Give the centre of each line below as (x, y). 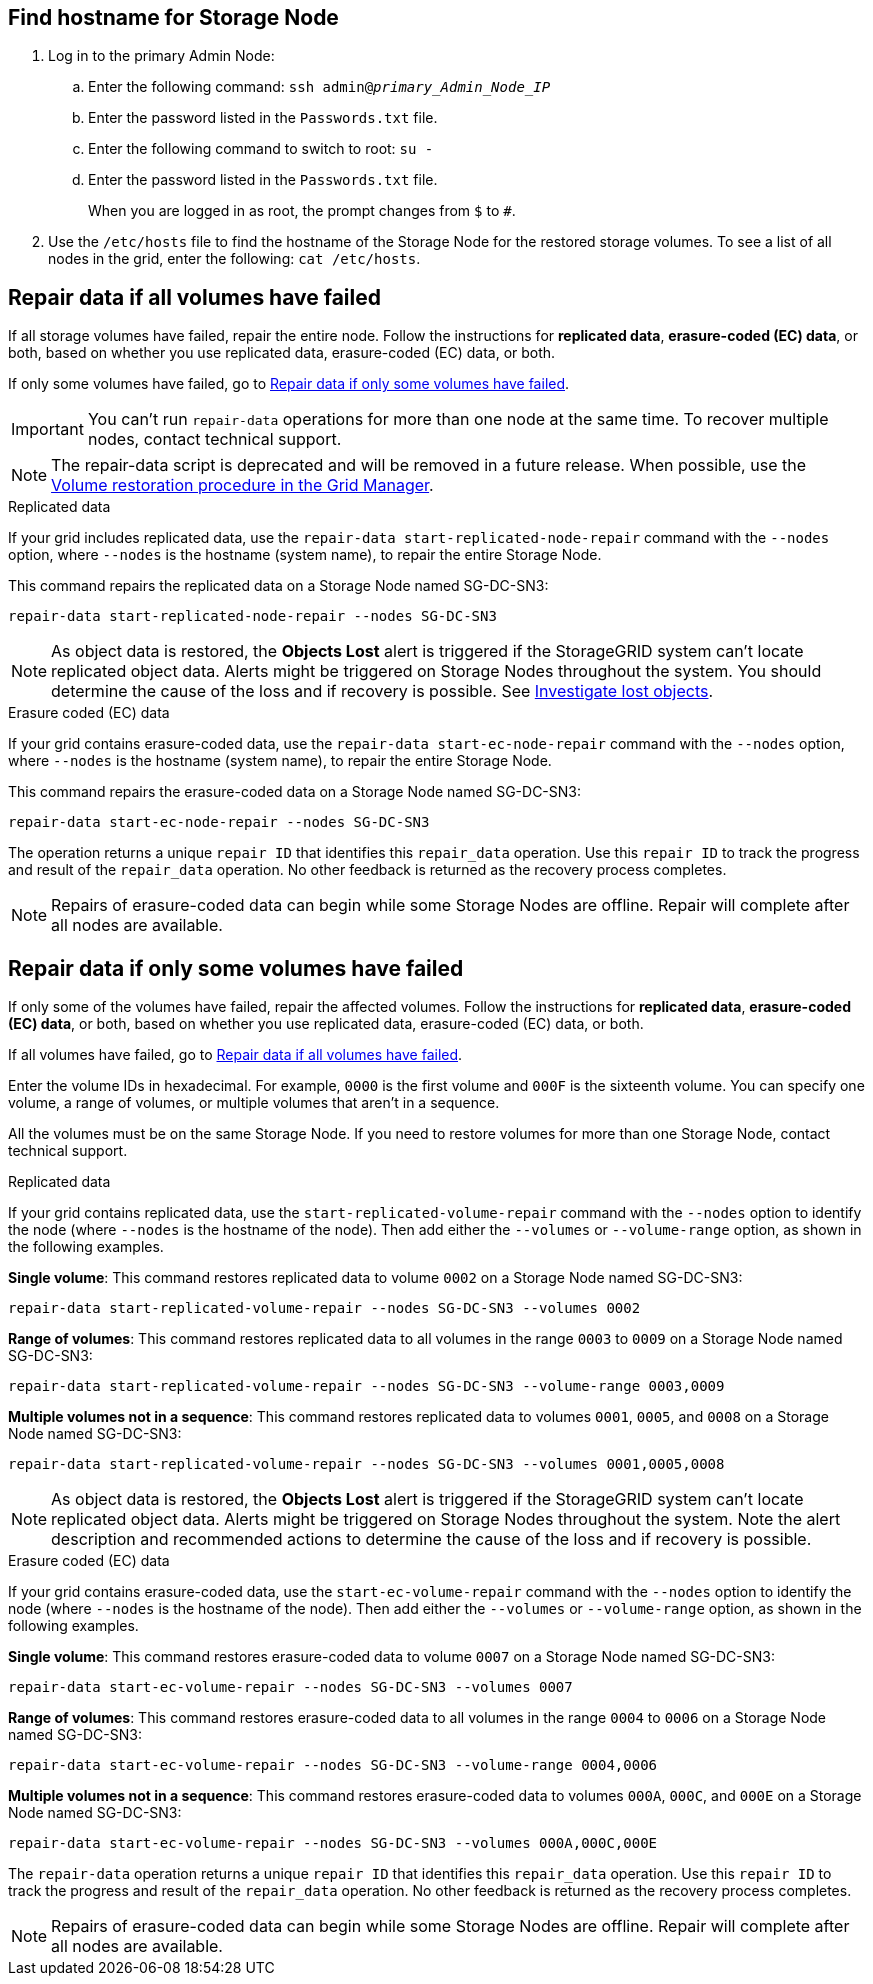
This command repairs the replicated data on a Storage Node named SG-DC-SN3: (278, 586)
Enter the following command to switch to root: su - (261, 149)
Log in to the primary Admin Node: (161, 56)
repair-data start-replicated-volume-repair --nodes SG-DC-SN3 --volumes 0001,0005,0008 (366, 1464)
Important (47, 429)
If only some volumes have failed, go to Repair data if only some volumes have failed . (289, 384)
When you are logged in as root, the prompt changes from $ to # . (302, 211)
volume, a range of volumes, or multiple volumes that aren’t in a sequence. (254, 1103)
